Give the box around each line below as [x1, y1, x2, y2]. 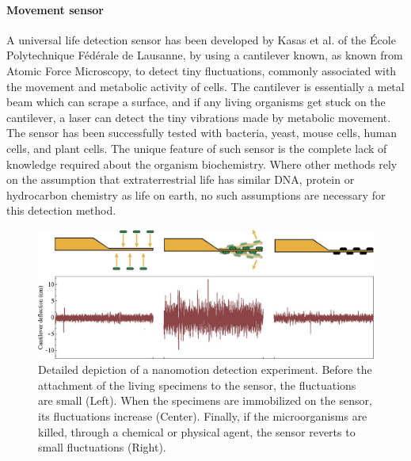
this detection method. [6, 202, 116, 219]
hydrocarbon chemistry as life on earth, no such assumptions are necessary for [6, 186, 386, 203]
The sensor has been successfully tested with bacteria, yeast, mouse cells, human [6, 124, 398, 141]
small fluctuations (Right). [38, 439, 166, 455]
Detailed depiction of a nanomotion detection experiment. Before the [38, 361, 372, 378]
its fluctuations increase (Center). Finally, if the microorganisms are [38, 408, 367, 425]
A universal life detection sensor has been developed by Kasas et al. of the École [6, 31, 396, 48]
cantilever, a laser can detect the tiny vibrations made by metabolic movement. [6, 109, 391, 125]
